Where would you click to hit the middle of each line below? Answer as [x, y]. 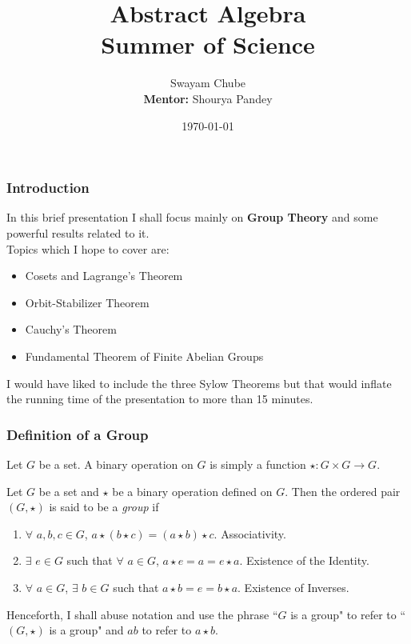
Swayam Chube [208, 83]
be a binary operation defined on [192, 491]
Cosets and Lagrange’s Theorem [104, 276]
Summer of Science [208, 44]
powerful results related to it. [78, 232]
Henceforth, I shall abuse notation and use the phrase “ [142, 614]
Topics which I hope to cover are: [88, 248]
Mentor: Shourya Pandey [208, 98]
